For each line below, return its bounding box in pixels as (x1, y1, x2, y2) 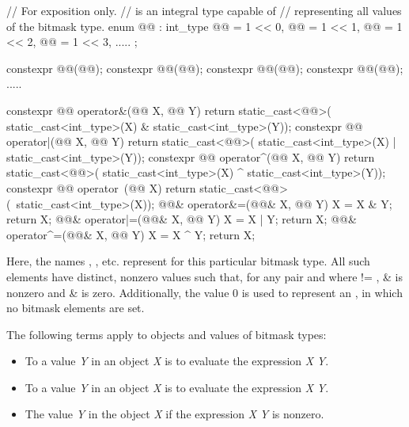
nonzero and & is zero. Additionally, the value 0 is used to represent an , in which (6, 284, 403, 300)
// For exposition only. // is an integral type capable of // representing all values (6, 2, 402, 18)
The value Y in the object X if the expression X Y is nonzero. (25, 406, 324, 422)
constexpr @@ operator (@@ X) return (6, 179, 196, 196)
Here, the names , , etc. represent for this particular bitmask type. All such (6, 253, 370, 269)
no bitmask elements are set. (6, 299, 145, 316)
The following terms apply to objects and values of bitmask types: (6, 326, 327, 342)
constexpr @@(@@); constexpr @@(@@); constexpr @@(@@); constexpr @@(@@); (6, 59, 403, 76)
